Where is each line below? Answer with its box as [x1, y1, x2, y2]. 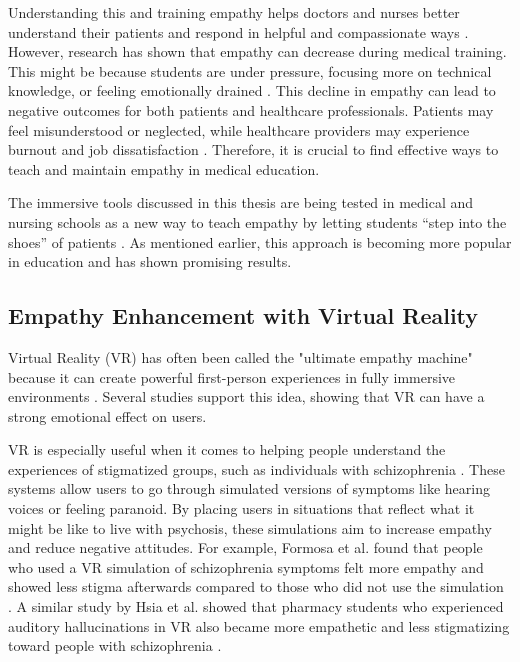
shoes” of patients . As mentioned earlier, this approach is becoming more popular [8, 231, 512, 252]
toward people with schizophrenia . [8, 635, 222, 656]
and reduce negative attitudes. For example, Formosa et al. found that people [8, 537, 483, 558]
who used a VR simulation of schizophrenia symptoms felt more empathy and [8, 556, 484, 577]
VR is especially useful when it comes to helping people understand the [8, 439, 446, 460]
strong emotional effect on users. [8, 405, 207, 426]
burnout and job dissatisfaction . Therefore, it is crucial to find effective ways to [8, 139, 499, 160]
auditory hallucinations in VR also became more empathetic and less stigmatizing [8, 615, 510, 636]
